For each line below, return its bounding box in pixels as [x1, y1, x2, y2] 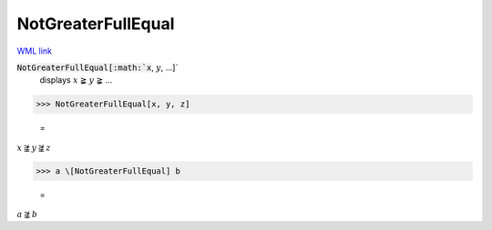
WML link [16, 45, 53, 56]
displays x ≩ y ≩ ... [39, 75, 113, 85]
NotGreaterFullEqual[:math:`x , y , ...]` [16, 62, 179, 73]
